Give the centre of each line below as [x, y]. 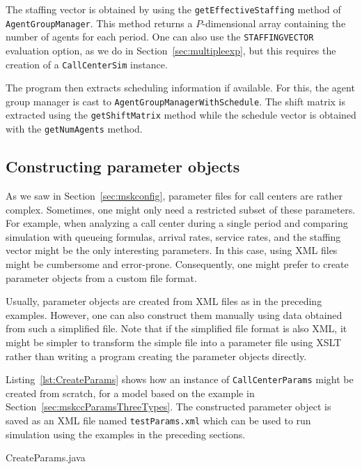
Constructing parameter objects [123, 166]
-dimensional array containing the [274, 23]
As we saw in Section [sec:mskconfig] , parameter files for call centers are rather [174, 195]
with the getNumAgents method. [74, 129]
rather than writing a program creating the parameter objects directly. [156, 356]
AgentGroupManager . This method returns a [99, 23]
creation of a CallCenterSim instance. [87, 64]
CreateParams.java [46, 457]
